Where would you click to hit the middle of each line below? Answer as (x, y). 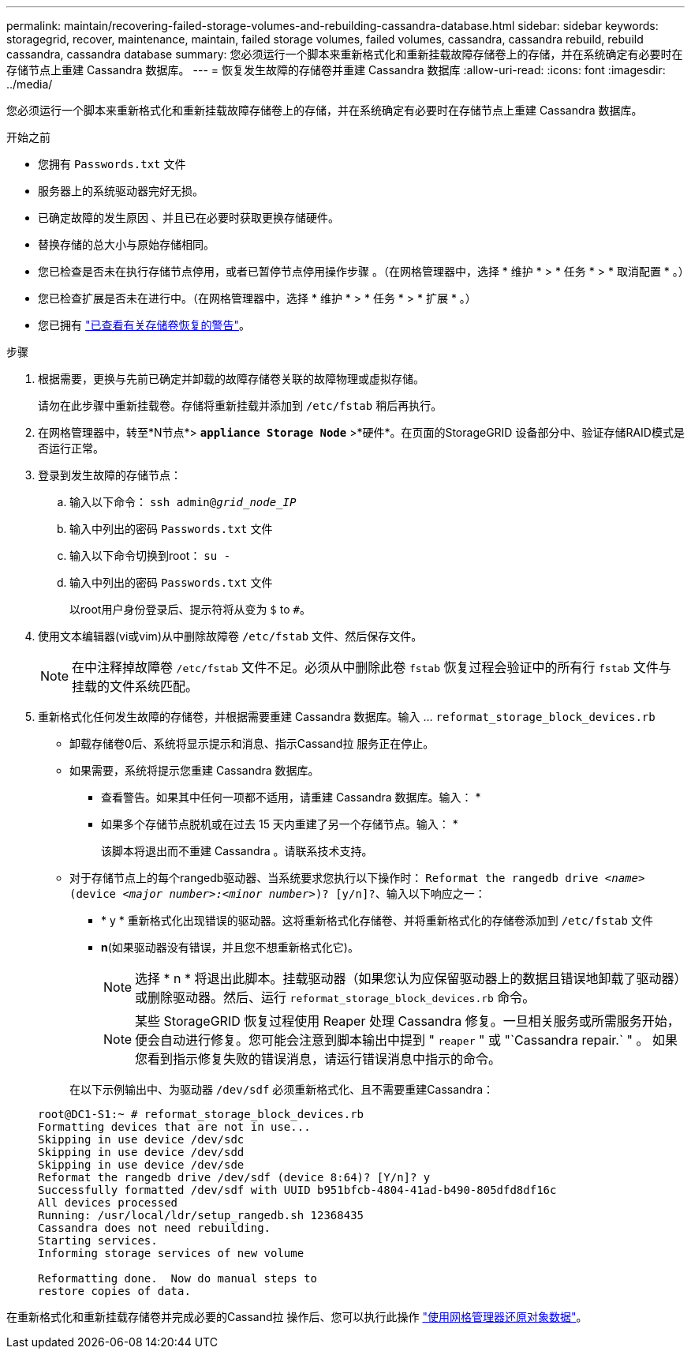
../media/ (30, 84)
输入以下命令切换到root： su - (150, 556)
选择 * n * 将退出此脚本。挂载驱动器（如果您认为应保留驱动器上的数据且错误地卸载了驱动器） (408, 978)
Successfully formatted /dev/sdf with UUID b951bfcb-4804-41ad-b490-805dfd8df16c (297, 1190)
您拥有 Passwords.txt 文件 (112, 164)
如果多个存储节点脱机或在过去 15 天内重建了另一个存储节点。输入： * (280, 824)
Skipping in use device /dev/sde (141, 1165)
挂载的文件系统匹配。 (135, 686)
